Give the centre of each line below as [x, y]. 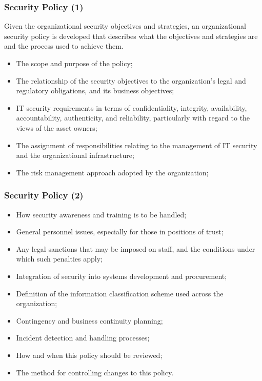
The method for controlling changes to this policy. [95, 372]
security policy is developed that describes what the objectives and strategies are [131, 36]
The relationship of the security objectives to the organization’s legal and [131, 80]
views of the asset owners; [57, 127]
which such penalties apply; [59, 259]
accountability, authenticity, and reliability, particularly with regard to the [133, 118]
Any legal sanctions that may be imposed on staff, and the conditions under [136, 248]
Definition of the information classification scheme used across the [120, 293]
